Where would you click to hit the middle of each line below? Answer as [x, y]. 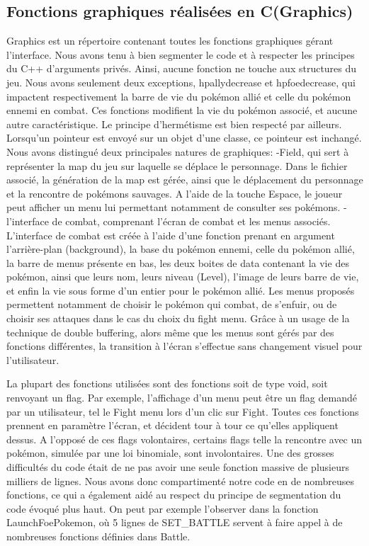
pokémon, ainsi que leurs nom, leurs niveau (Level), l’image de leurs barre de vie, [183, 277]
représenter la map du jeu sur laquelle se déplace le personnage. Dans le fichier [177, 165]
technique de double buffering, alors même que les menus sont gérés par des [170, 332]
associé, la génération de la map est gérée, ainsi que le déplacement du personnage [185, 180]
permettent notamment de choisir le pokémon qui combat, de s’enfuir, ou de [172, 304]
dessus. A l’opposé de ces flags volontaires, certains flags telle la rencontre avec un [184, 439]
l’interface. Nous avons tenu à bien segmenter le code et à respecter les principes [181, 54]
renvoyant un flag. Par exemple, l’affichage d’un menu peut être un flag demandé [182, 398]
